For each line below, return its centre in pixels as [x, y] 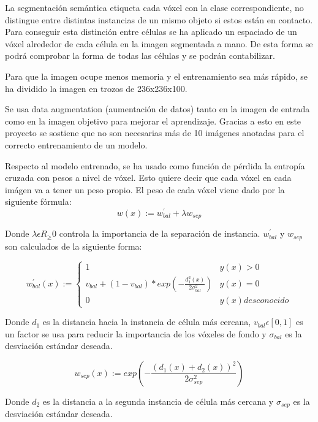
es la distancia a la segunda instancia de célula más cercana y [158, 401]
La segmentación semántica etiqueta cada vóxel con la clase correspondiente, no [154, 7]
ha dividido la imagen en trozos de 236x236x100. [96, 88]
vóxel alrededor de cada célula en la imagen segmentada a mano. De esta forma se [159, 43]
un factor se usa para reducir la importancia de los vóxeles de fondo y [136, 333]
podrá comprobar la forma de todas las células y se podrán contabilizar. [140, 56]
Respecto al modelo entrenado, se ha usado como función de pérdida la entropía [155, 165]
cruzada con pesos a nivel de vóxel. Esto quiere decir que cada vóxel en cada [148, 178]
